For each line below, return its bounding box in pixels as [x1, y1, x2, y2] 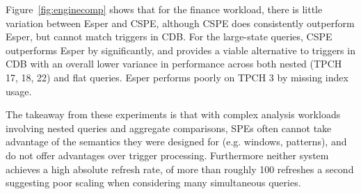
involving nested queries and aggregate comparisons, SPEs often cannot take [6, 120, 332, 135]
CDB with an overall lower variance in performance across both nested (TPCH [6, 56, 342, 71]
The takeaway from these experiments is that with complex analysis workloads [6, 107, 341, 122]
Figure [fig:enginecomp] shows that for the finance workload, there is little [6, 2, 323, 16]
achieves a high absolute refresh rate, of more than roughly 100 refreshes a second [6, 161, 354, 176]
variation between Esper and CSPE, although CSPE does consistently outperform [6, 15, 355, 30]
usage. [6, 83, 32, 98]
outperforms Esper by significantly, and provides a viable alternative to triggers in [6, 42, 355, 57]
